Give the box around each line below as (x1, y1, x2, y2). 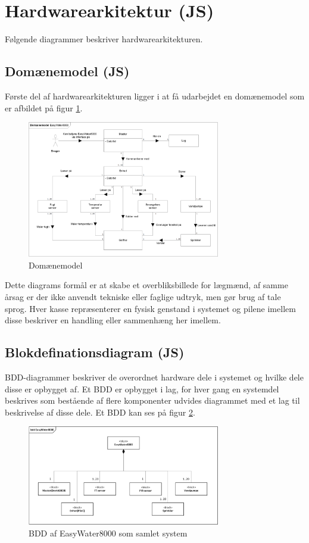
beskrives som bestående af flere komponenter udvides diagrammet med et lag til (5, 394, 300, 407)
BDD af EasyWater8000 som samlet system (29, 526, 188, 539)
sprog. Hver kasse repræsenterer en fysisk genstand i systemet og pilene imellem (5, 302, 296, 314)
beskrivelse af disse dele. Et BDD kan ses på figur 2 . (5, 405, 195, 418)
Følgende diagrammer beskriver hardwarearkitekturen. (5, 33, 203, 45)
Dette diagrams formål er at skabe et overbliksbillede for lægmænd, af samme (5, 279, 288, 291)
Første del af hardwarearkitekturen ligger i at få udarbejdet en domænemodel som (5, 89, 305, 102)
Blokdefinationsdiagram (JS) (5, 343, 185, 361)
